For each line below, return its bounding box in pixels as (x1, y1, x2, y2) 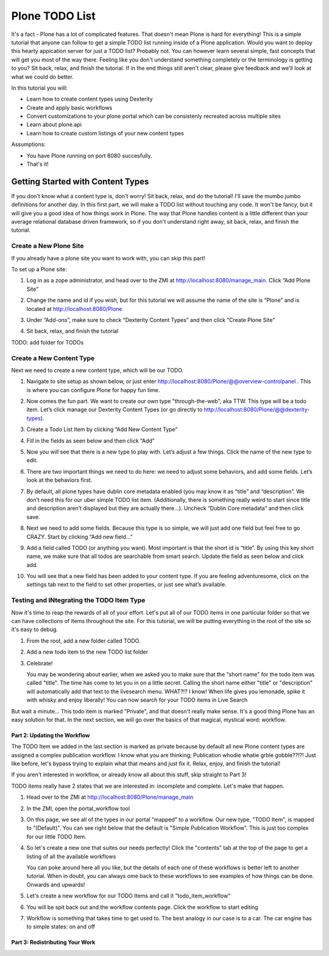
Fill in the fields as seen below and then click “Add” (26, 437, 155, 444)
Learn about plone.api (26, 121, 82, 128)
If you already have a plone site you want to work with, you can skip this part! (11, 254, 205, 262)
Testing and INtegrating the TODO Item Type (11, 596, 146, 605)
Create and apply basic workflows (26, 104, 113, 111)
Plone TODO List (11, 9, 96, 23)
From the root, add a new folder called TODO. (26, 637, 141, 644)
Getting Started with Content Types (11, 176, 149, 187)
